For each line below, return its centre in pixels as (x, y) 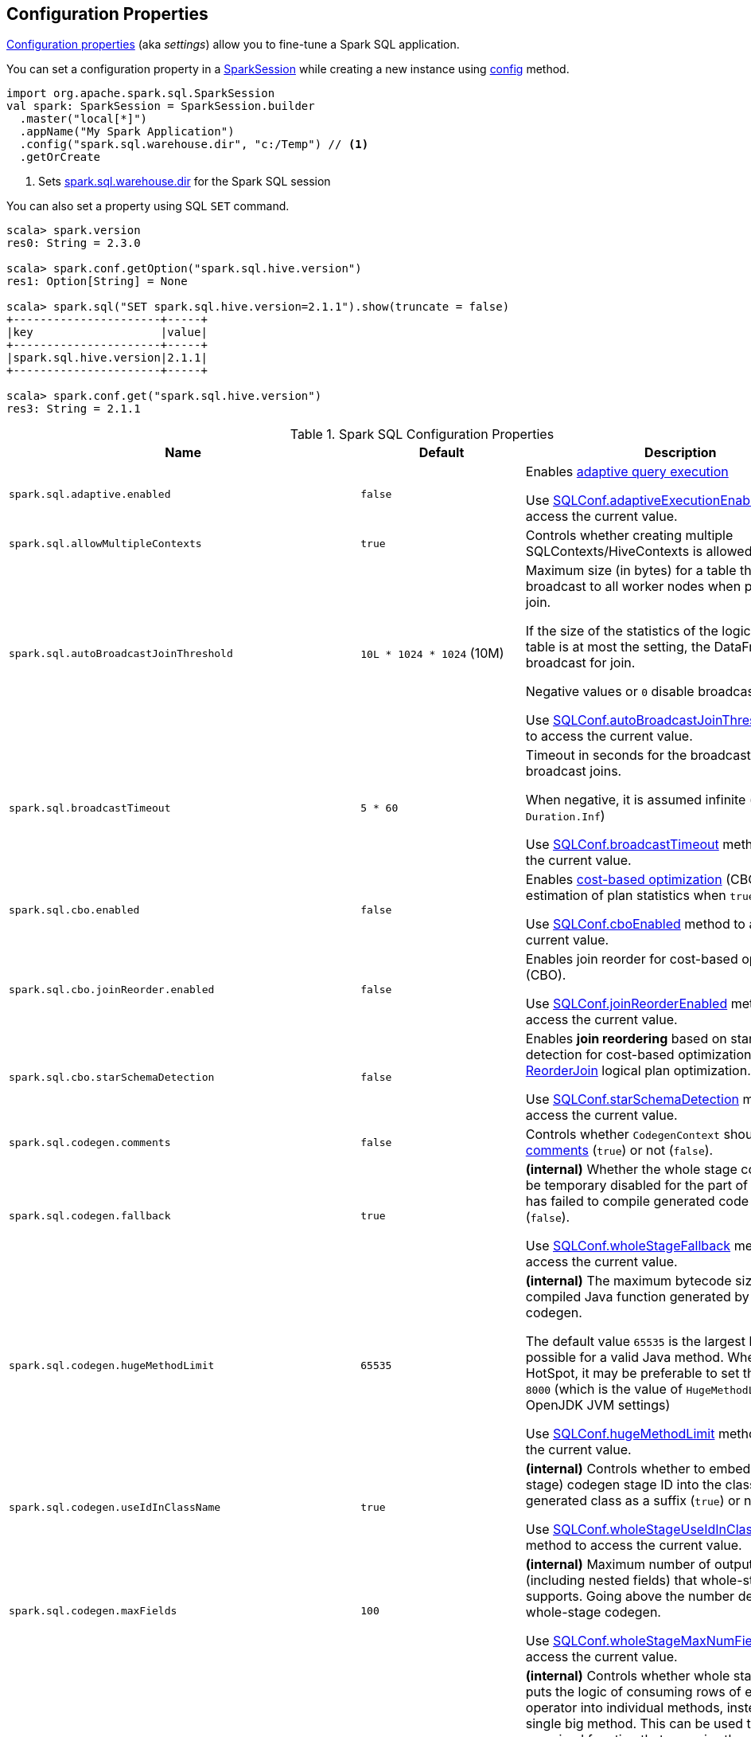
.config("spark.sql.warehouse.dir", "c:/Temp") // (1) (194, 145)
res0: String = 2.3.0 (74, 243)
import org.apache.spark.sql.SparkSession (141, 94)
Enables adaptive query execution (627, 472)
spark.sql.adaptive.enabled (90, 494)
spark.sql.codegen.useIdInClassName (115, 1507)
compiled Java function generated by (637, 1297)
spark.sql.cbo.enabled (74, 910)
